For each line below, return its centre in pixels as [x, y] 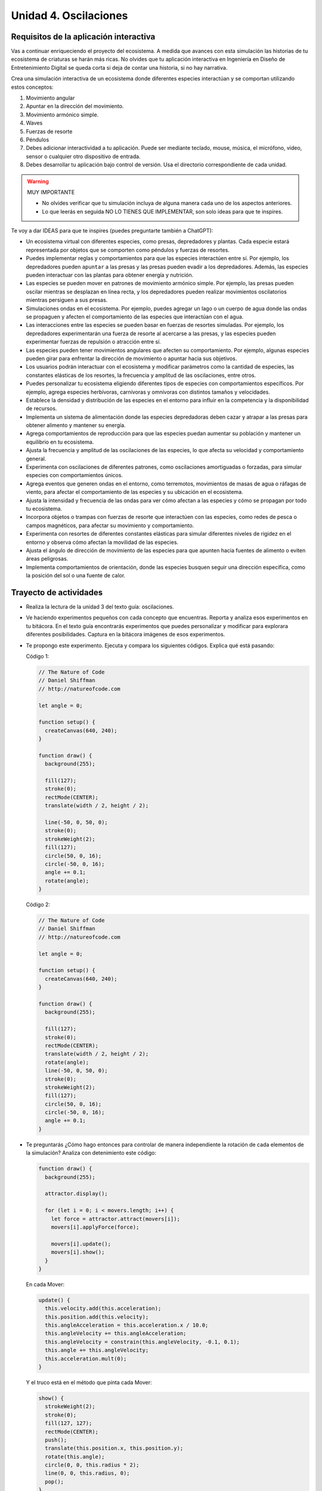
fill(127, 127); [69, 1423]
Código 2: [38, 905]
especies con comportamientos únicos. [75, 475]
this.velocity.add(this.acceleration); [103, 1309]
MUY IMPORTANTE [51, 192]
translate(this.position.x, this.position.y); [114, 1448]
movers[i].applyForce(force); [95, 1227]
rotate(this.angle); [75, 1456]
